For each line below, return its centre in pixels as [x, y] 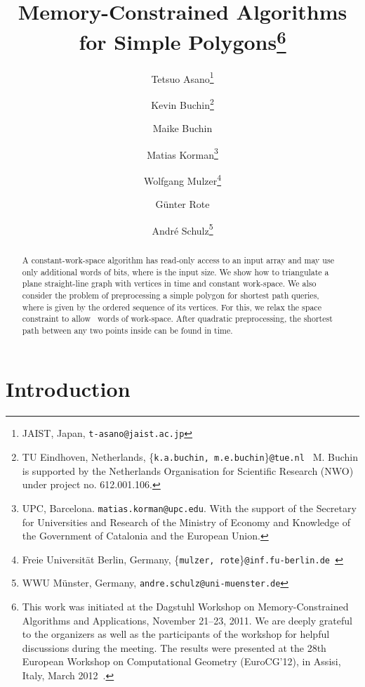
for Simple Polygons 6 [182, 40]
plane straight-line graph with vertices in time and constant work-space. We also [169, 283]
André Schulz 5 [182, 229]
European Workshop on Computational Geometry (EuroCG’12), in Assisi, [181, 661]
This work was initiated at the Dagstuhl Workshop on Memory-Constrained [185, 607]
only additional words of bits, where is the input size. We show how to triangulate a [175, 271]
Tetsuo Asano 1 [182, 77]
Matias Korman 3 [182, 153]
